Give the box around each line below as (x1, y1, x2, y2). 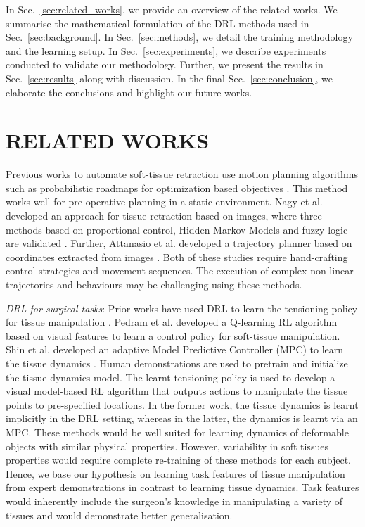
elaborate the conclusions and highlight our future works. (6, 84, 252, 99)
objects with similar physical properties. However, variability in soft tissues (6, 438, 328, 453)
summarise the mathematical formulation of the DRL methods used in (6, 15, 309, 30)
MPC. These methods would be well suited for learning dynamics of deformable (6, 424, 349, 439)
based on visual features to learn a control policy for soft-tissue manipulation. (6, 328, 340, 343)
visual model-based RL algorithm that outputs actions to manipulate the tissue (6, 383, 348, 398)
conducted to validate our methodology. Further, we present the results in (6, 57, 324, 72)
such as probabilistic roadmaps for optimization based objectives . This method (6, 180, 348, 195)
